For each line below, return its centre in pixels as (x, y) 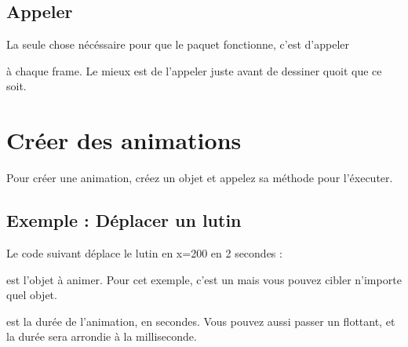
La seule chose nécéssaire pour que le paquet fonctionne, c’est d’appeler (178, 44)
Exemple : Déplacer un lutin (124, 220)
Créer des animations (124, 140)
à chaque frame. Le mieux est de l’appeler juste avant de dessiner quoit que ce (194, 70)
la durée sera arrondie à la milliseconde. (102, 336)
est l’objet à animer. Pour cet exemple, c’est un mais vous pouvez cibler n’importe (204, 279)
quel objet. (32, 295)
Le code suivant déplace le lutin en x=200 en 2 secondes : (144, 252)
